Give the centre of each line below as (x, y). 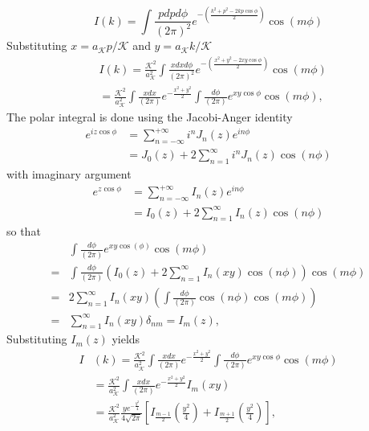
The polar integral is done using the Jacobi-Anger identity (150, 116)
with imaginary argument (69, 174)
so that (24, 231)
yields (126, 339)
